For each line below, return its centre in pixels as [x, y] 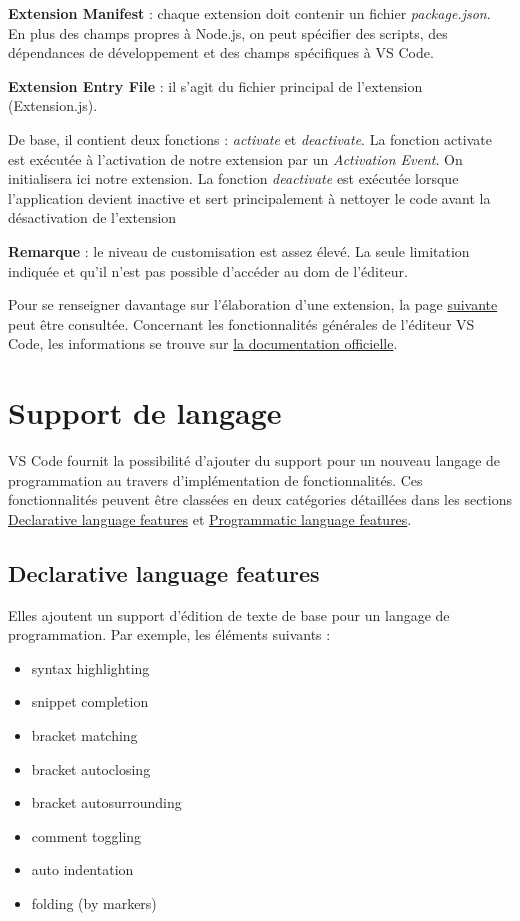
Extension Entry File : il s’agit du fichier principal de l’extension [215, 85]
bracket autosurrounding [106, 802]
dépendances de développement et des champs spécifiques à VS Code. [221, 52]
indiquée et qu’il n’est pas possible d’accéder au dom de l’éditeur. [208, 270]
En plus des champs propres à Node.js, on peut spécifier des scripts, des [228, 32]
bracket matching [84, 734]
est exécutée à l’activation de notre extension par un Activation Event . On [235, 158]
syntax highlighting [90, 667]
